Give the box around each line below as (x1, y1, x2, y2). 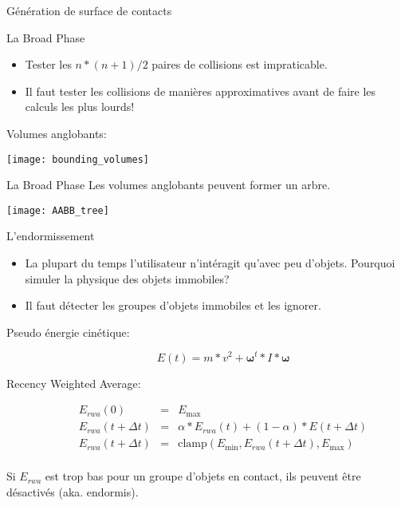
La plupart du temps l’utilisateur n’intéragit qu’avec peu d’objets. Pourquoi (25, 255, 395, 271)
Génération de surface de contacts (6, 2, 172, 18)
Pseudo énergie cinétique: (6, 323, 130, 340)
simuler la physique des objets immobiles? (25, 270, 230, 287)
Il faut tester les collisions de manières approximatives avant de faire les (25, 82, 376, 99)
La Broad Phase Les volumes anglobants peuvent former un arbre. (6, 176, 331, 193)
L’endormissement (6, 227, 95, 244)
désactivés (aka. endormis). (6, 483, 139, 500)
